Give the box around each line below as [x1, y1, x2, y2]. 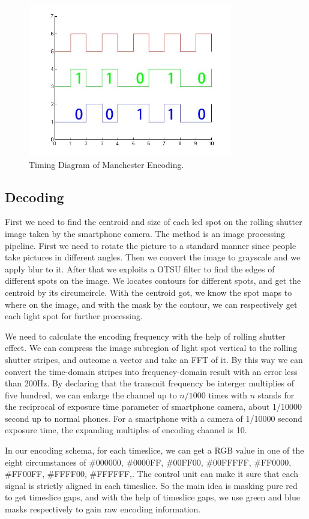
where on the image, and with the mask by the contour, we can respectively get [5, 298, 298, 310]
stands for [257, 388, 295, 401]
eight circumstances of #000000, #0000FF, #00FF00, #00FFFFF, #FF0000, [5, 455, 292, 468]
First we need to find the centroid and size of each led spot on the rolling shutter [5, 215, 302, 228]
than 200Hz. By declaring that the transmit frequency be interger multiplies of [5, 377, 295, 389]
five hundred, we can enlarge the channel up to [5, 388, 177, 401]
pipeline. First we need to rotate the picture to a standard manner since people [5, 239, 296, 251]
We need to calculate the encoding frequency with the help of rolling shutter [5, 329, 286, 342]
